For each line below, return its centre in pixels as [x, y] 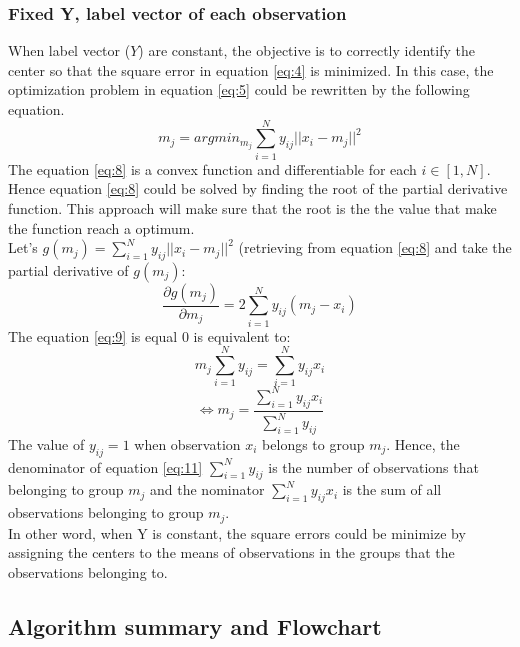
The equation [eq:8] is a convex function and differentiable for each [212, 168]
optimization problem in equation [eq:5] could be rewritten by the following [239, 89]
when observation [187, 443]
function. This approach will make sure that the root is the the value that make [252, 207]
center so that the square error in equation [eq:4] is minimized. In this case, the [251, 69]
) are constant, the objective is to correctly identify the [306, 50]
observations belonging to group [106, 512]
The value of [46, 443]
